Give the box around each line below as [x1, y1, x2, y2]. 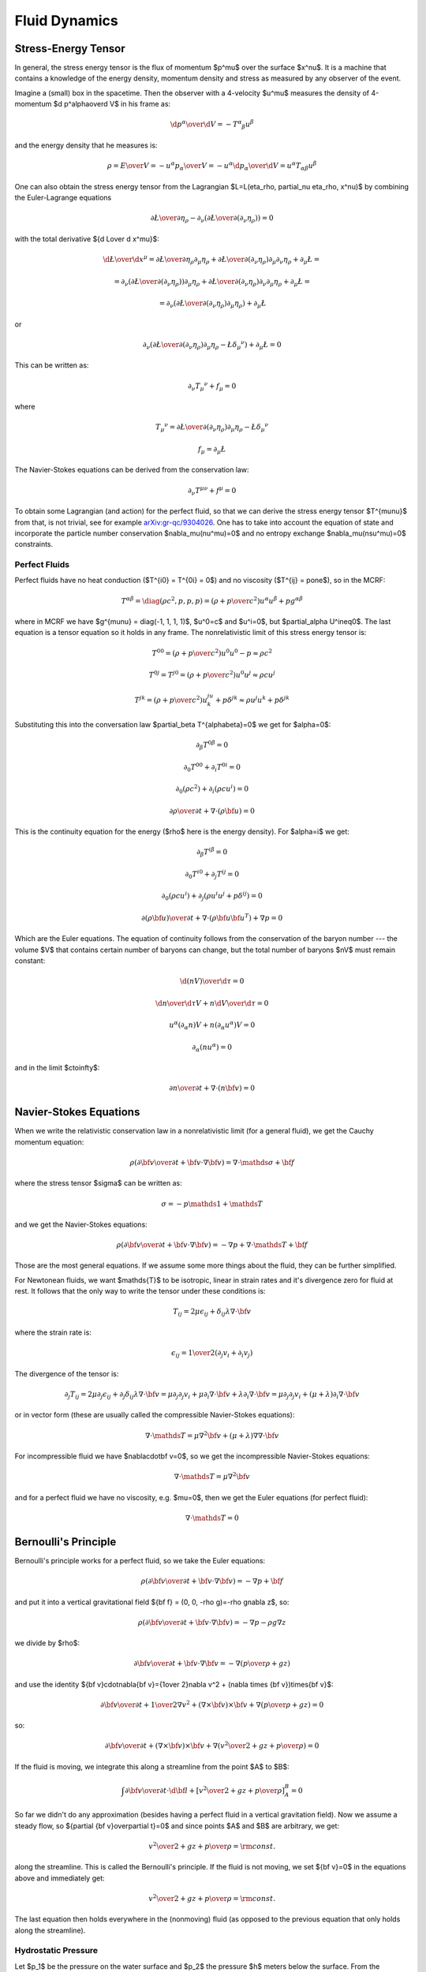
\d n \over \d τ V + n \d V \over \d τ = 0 [155, 999, 269, 1007]
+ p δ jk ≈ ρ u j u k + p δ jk [215, 694, 290, 705]
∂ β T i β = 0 [196, 846, 228, 858]
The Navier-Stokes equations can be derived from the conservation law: [14, 465, 249, 475]
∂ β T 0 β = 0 [196, 739, 229, 751]
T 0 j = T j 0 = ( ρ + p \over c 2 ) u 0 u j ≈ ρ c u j [148, 669, 275, 679]
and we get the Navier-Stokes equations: [14, 1219, 148, 1229]
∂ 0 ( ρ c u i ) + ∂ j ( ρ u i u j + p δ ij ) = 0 [161, 890, 263, 902]
